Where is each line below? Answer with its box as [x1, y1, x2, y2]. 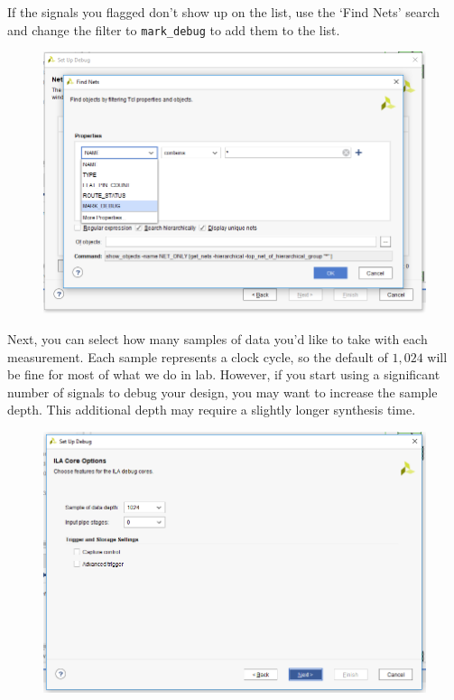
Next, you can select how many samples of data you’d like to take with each [7, 329, 428, 348]
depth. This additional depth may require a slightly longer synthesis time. [7, 400, 416, 419]
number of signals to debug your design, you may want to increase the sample [7, 382, 438, 401]
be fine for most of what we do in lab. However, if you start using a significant [7, 365, 440, 384]
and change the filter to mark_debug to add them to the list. [7, 20, 340, 39]
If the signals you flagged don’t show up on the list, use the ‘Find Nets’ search [7, 3, 440, 21]
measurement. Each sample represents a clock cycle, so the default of [7, 347, 388, 366]
